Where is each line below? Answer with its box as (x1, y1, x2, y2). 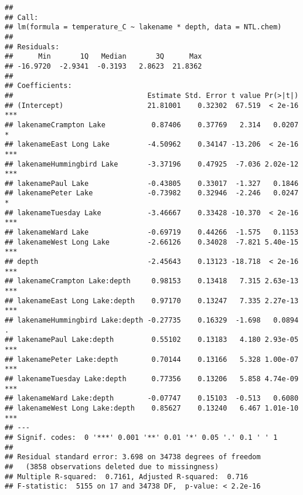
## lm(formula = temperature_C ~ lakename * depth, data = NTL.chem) (5, 23, 282, 32)
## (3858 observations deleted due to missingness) (5, 462, 219, 471)
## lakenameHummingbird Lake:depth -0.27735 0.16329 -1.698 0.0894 (5, 316, 299, 324)
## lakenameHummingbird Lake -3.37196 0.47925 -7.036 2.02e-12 (5, 160, 299, 168)
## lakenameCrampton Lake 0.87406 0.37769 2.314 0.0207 (5, 120, 299, 129)
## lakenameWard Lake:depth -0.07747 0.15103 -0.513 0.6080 (5, 394, 299, 403)
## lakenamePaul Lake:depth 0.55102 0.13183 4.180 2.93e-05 (5, 335, 299, 344)
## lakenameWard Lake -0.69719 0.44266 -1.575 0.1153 (5, 228, 299, 237)
